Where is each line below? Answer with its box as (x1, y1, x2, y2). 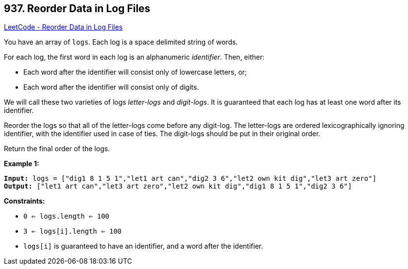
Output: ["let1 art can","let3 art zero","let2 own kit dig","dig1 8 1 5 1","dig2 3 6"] (4, 182, 352, 190)
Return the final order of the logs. (4, 144, 110, 153)
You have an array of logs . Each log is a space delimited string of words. (4, 38, 238, 47)
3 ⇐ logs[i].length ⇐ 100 (23, 227, 122, 236)
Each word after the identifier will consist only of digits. (23, 83, 199, 92)
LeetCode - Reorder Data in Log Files (4, 23, 123, 32)
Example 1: (4, 159, 39, 168)
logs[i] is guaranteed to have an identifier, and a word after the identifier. (23, 242, 263, 251)
